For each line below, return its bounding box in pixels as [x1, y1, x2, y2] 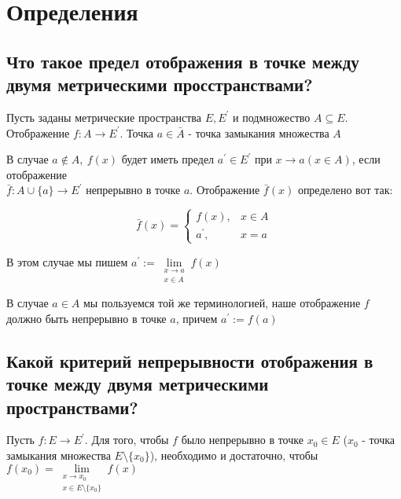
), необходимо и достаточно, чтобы [149, 447, 318, 464]
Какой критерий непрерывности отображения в [6, 348, 373, 372]
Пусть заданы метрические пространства [6, 108, 201, 125]
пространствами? [6, 394, 138, 419]
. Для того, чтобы [84, 431, 169, 448]
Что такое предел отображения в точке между [6, 49, 359, 73]
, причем [175, 310, 218, 326]
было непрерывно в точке [181, 431, 304, 448]
